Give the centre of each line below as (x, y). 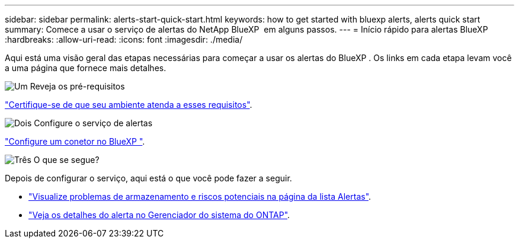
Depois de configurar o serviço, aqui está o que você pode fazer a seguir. (148, 178)
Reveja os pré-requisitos (77, 86)
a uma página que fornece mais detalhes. (86, 68)
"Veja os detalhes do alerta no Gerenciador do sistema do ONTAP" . (159, 215)
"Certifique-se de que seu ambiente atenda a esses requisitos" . (129, 105)
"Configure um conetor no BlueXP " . (75, 141)
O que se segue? (66, 160)
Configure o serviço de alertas (93, 123)
